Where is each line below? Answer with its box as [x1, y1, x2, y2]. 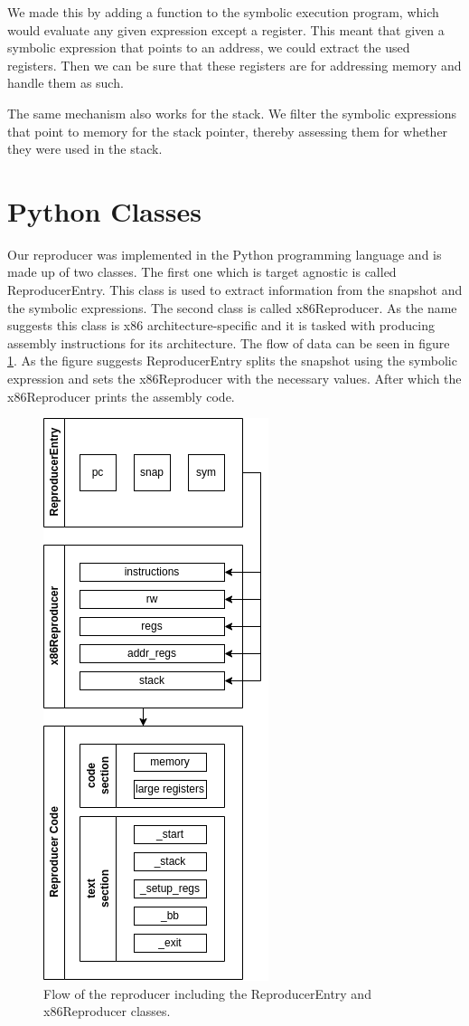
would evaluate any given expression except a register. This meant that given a [7, 20, 445, 39]
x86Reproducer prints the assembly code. [7, 386, 235, 405]
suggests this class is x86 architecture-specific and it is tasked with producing [7, 316, 435, 335]
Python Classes [7, 192, 202, 229]
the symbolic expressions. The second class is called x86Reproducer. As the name [7, 298, 457, 317]
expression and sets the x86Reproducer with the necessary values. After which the [7, 369, 462, 388]
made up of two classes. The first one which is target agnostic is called [7, 262, 397, 281]
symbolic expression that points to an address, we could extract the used [7, 38, 410, 57]
